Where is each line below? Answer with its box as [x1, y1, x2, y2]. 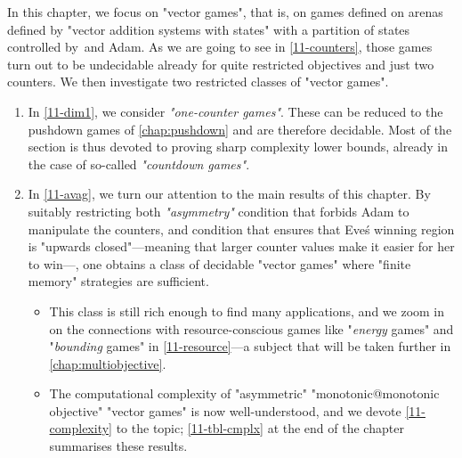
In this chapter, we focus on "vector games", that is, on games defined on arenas [7, 3, 443, 20]
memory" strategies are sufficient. [28, 272, 209, 290]
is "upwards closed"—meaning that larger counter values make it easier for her [28, 237, 455, 256]
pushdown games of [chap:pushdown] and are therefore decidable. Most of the [28, 119, 452, 138]
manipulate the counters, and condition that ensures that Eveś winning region [28, 219, 455, 238]
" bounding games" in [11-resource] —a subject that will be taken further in [49, 337, 451, 356]
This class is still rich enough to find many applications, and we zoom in [49, 301, 445, 320]
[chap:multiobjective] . [49, 354, 166, 372]
